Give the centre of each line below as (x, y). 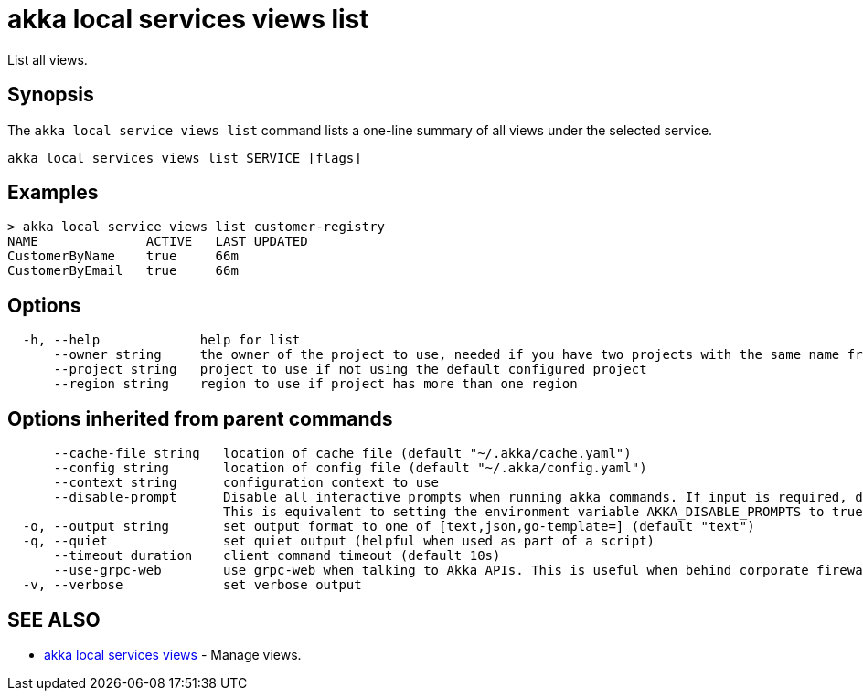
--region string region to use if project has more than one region (315, 384)
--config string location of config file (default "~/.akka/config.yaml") (350, 468)
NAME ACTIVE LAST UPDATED (158, 242)
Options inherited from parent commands (200, 418)
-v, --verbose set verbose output (192, 585)
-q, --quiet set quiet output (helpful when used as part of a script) (339, 541)
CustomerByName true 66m (123, 256)
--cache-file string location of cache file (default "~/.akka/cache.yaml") (342, 454)
